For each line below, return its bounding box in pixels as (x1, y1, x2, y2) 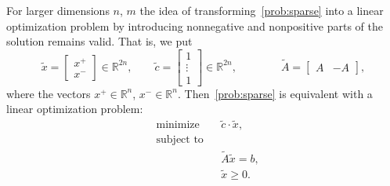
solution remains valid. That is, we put (6, 33, 193, 49)
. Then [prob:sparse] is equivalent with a (177, 85, 373, 101)
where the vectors (6, 85, 91, 101)
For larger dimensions (6, 2, 110, 18)
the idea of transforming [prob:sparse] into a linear (139, 2, 384, 18)
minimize (156, 119, 200, 131)
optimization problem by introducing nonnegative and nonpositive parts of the (6, 17, 384, 34)
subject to (156, 134, 204, 146)
